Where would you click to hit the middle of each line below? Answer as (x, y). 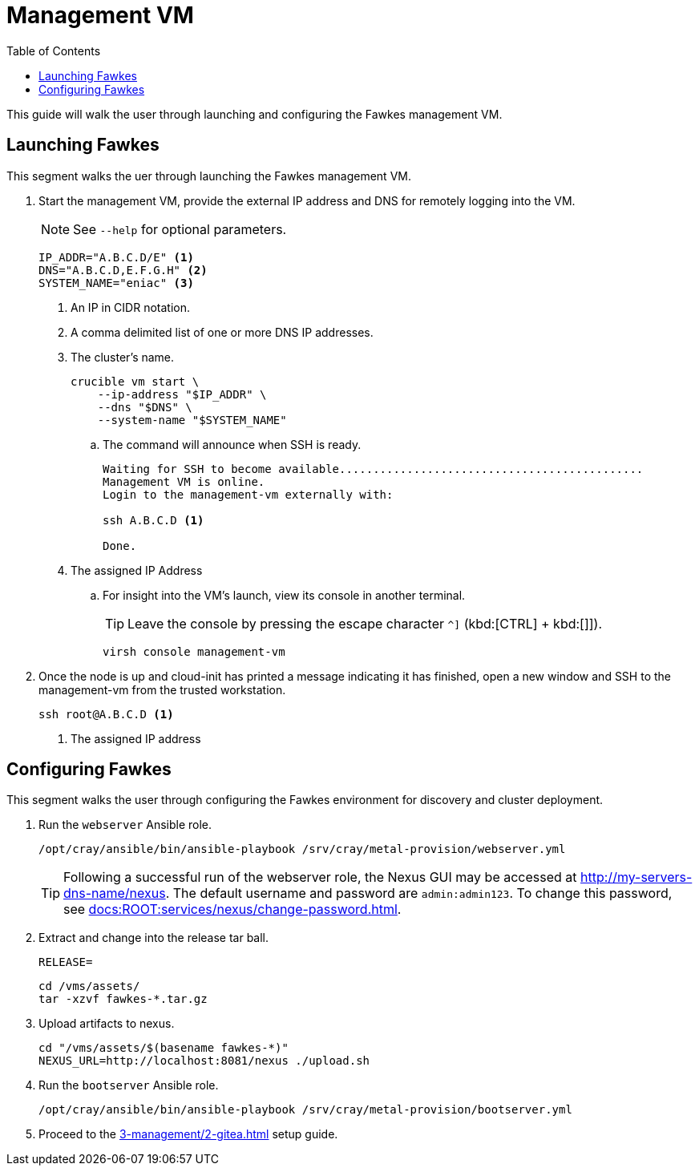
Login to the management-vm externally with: (248, 494)
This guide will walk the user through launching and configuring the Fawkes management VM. (255, 114)
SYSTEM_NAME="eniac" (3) (116, 283)
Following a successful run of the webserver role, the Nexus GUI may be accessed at (320, 877)
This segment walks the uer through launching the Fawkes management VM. (209, 176)
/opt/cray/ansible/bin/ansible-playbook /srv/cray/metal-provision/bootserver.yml (305, 1110)
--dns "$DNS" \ (145, 407)
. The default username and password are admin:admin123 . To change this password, (419, 893)
